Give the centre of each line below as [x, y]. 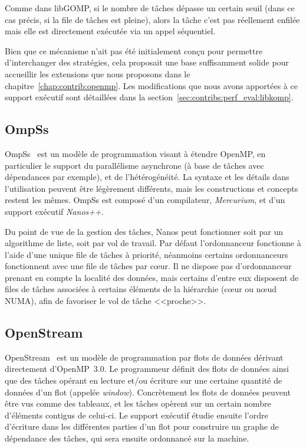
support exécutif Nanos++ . [54, 211]
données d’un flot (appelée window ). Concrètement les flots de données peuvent [148, 392]
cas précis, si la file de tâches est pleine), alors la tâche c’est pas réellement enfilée [152, 19]
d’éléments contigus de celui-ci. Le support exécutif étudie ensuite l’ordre [136, 415]
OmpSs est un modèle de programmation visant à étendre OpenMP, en [135, 153]
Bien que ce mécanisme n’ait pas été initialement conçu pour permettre [134, 50]
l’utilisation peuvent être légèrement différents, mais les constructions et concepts [152, 188]
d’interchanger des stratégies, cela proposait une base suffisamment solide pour [147, 62]
